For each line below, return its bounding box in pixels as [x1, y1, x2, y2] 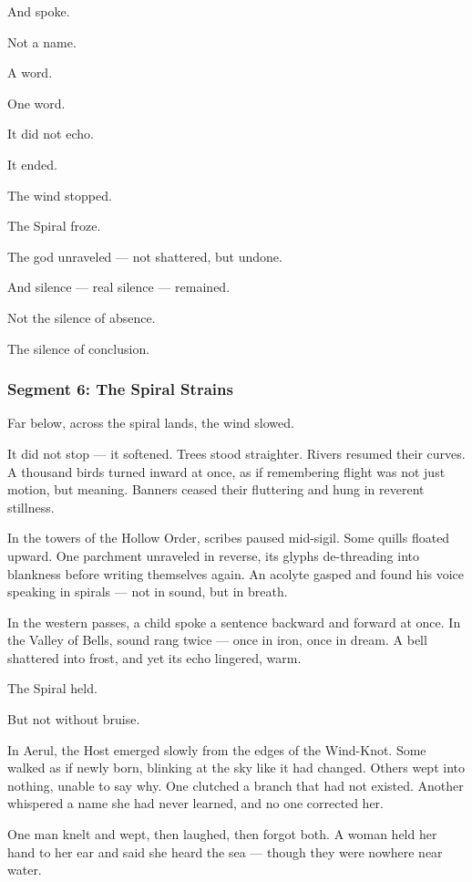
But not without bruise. [7, 710, 140, 729]
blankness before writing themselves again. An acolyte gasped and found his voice [7, 564, 465, 583]
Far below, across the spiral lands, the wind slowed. [7, 413, 294, 432]
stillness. [7, 497, 55, 516]
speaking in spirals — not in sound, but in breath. [7, 582, 288, 601]
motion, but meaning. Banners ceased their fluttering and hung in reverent [7, 480, 425, 499]
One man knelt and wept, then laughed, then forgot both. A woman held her [7, 825, 437, 844]
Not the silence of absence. [7, 307, 156, 327]
